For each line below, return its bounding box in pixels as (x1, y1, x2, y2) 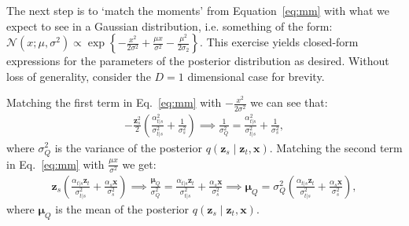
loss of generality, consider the (6, 67, 151, 84)
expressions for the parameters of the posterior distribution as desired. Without (6, 53, 389, 69)
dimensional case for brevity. (187, 67, 325, 84)
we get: (122, 155, 157, 172)
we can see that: (250, 94, 328, 111)
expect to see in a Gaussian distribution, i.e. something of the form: (6, 17, 333, 34)
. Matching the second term (269, 139, 403, 155)
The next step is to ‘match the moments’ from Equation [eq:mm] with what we (6, 2, 389, 18)
